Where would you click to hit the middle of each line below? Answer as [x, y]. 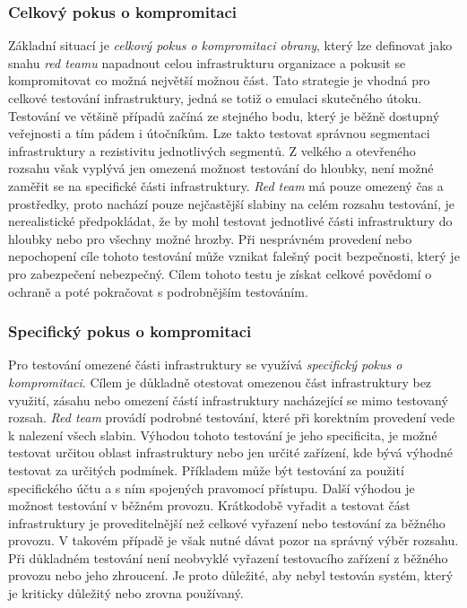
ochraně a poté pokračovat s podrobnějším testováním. [158, 291]
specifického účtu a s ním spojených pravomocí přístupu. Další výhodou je [212, 487]
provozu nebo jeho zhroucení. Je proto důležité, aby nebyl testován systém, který [231, 575]
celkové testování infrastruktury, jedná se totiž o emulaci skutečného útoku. [215, 98]
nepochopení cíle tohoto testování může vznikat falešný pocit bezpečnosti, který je [234, 256]
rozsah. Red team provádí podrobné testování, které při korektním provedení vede [232, 417]
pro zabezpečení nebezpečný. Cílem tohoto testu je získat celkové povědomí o [220, 273]
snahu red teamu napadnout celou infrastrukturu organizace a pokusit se [207, 62]
